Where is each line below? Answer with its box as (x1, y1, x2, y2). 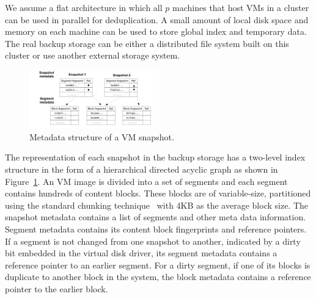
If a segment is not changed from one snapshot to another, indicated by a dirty (5, 234, 301, 247)
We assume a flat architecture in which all (5, 1, 163, 13)
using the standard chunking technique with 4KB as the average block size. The (5, 198, 309, 211)
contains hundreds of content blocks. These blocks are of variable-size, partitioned (5, 187, 311, 200)
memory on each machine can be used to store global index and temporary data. (5, 25, 307, 38)
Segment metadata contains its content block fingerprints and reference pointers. (5, 222, 307, 235)
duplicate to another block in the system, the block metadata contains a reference (5, 270, 311, 283)
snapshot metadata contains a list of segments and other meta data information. (5, 211, 306, 223)
